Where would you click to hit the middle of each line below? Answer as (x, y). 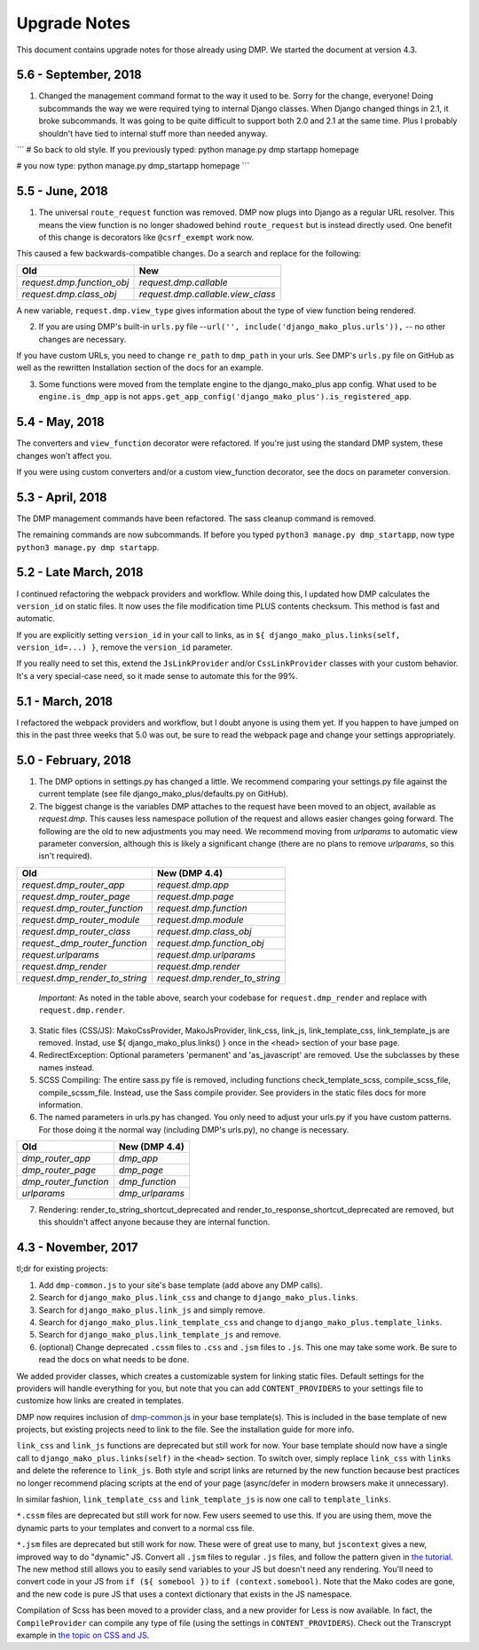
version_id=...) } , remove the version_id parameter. (124, 647)
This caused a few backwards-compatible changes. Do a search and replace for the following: (188, 254)
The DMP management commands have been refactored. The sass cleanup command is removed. (196, 518)
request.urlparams (60, 954)
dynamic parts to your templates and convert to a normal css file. (135, 1528)
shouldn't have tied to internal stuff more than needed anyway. (153, 133)
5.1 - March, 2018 (65, 701)
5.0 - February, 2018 (74, 760)
